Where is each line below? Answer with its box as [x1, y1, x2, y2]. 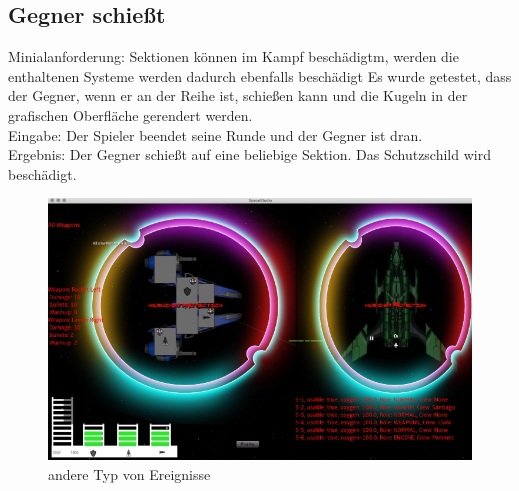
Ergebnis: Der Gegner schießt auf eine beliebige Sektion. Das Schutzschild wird [8, 144, 491, 165]
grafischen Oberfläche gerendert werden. [8, 104, 253, 125]
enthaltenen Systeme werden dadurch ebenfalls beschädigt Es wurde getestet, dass [8, 65, 512, 86]
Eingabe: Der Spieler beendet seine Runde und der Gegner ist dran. [8, 124, 423, 145]
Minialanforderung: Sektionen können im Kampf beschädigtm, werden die [8, 46, 459, 67]
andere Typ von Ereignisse [48, 464, 211, 484]
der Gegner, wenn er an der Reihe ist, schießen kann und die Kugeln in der [8, 85, 468, 106]
